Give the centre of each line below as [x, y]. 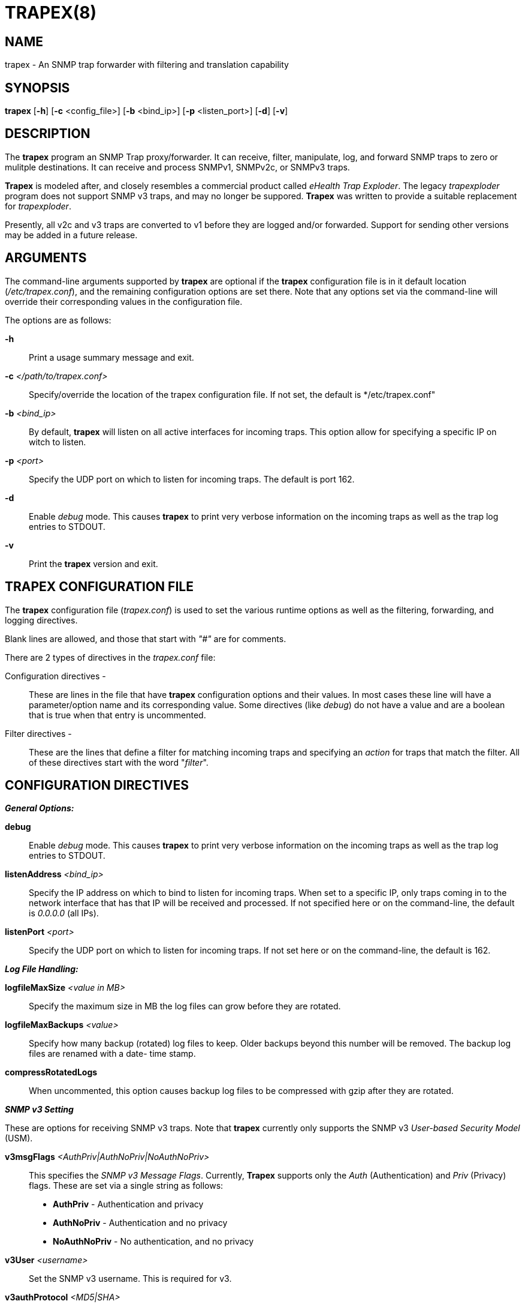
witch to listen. [58, 442]
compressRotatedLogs [51, 1072]
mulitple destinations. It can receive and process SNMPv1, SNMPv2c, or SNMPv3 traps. [177, 167]
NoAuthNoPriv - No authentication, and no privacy [153, 1242]
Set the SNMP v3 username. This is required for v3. [130, 1279]
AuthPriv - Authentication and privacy [128, 1204]
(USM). [19, 1138]
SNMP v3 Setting [39, 1110]
